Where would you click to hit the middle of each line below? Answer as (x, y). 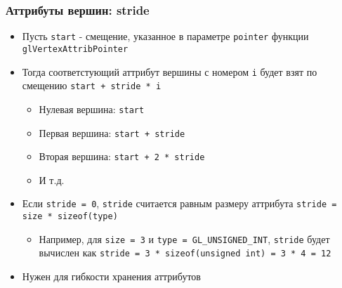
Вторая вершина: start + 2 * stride (122, 156)
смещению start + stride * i (92, 85)
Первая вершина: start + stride (112, 132)
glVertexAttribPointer (75, 49)
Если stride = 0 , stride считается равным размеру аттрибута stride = (179, 203)
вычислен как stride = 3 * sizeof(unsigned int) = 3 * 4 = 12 (185, 253)
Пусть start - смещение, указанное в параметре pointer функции (165, 36)
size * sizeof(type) (70, 217)
